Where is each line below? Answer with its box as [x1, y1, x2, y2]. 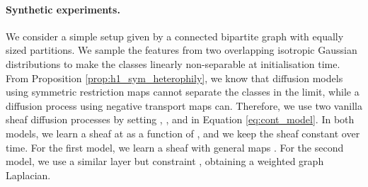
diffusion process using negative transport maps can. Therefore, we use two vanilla [6, 98, 362, 113]
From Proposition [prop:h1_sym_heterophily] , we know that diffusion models [6, 70, 343, 85]
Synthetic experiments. [6, 1, 120, 16]
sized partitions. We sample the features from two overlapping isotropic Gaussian [6, 42, 357, 57]
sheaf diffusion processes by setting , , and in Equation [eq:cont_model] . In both [6, 112, 355, 127]
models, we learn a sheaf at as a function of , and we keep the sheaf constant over [6, 125, 360, 140]
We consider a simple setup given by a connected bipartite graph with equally [6, 28, 344, 43]
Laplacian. [6, 167, 51, 182]
